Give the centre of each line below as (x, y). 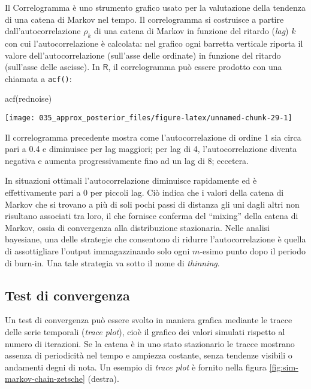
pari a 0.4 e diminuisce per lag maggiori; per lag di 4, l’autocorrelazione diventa (151, 149)
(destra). (103, 379)
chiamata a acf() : (38, 78)
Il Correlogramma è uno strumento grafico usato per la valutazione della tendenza (155, 7)
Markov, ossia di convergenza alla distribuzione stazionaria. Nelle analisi (137, 227)
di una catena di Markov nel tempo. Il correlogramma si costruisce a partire (144, 19)
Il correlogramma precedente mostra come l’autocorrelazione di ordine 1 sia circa (153, 137)
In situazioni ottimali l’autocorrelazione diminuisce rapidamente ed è (131, 180)
